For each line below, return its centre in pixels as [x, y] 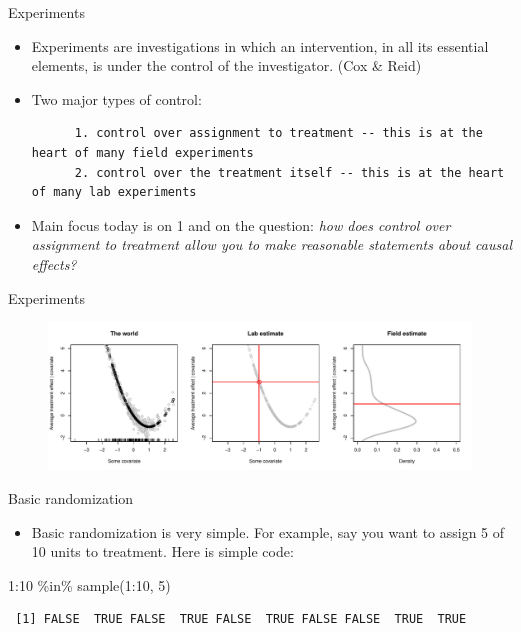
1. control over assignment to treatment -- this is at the [278, 133]
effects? [54, 263]
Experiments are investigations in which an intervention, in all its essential [260, 45]
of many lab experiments [114, 192]
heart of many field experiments [142, 152]
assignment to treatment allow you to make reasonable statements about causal [271, 244]
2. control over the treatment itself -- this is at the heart [289, 172]
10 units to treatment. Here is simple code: [162, 551]
